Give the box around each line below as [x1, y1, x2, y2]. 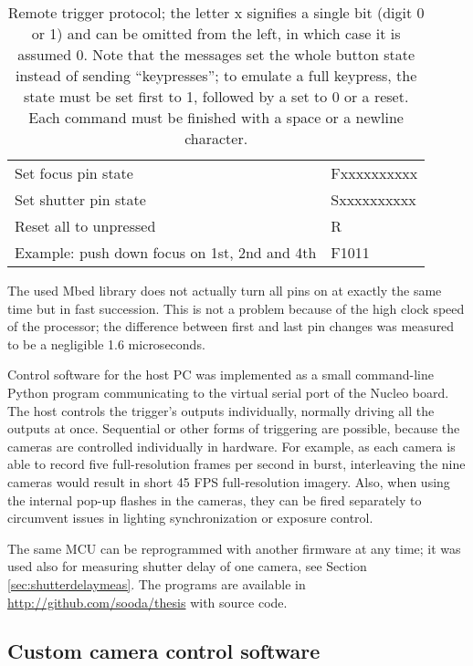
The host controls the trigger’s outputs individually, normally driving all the [7, 401, 435, 420]
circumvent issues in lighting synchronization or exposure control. [7, 508, 373, 527]
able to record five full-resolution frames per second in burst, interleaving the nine [7, 454, 466, 473]
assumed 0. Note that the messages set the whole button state [17, 44, 415, 65]
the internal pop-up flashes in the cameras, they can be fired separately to [7, 490, 422, 509]
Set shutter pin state [15, 189, 146, 210]
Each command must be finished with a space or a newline [28, 107, 404, 128]
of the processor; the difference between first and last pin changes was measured [7, 317, 455, 336]
